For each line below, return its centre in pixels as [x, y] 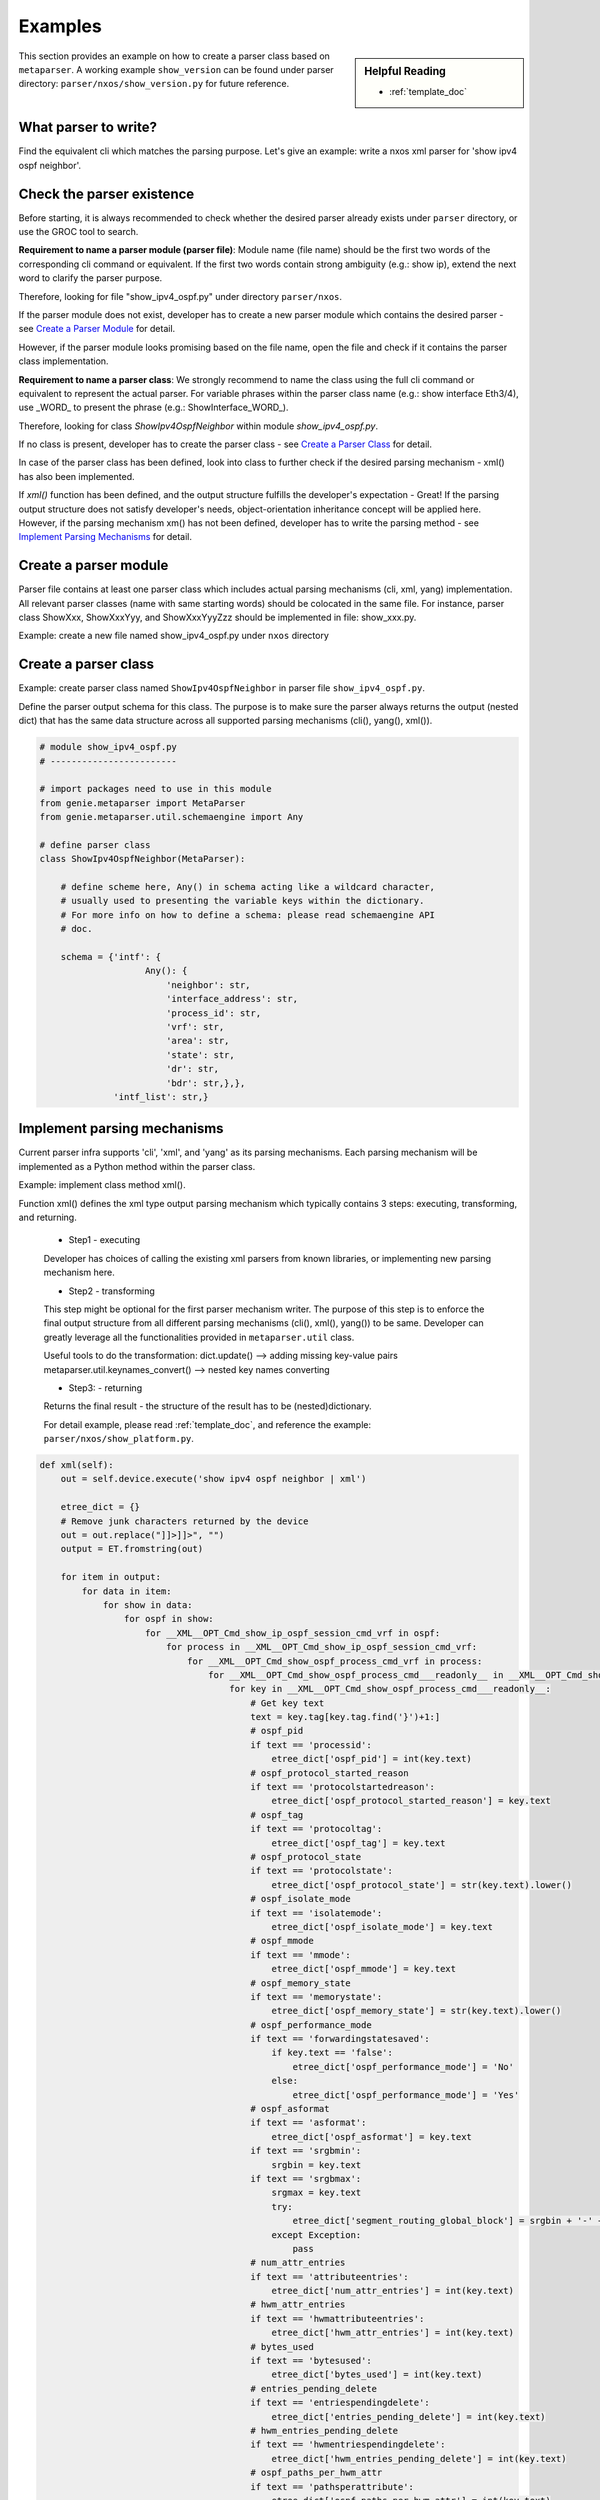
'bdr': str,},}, [205, 1083]
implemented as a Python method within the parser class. [137, 1166]
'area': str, [197, 1041]
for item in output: [111, 1577]
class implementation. [63, 361]
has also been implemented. [76, 476]
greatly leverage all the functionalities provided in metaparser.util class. [199, 1337]
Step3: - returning [105, 1387]
